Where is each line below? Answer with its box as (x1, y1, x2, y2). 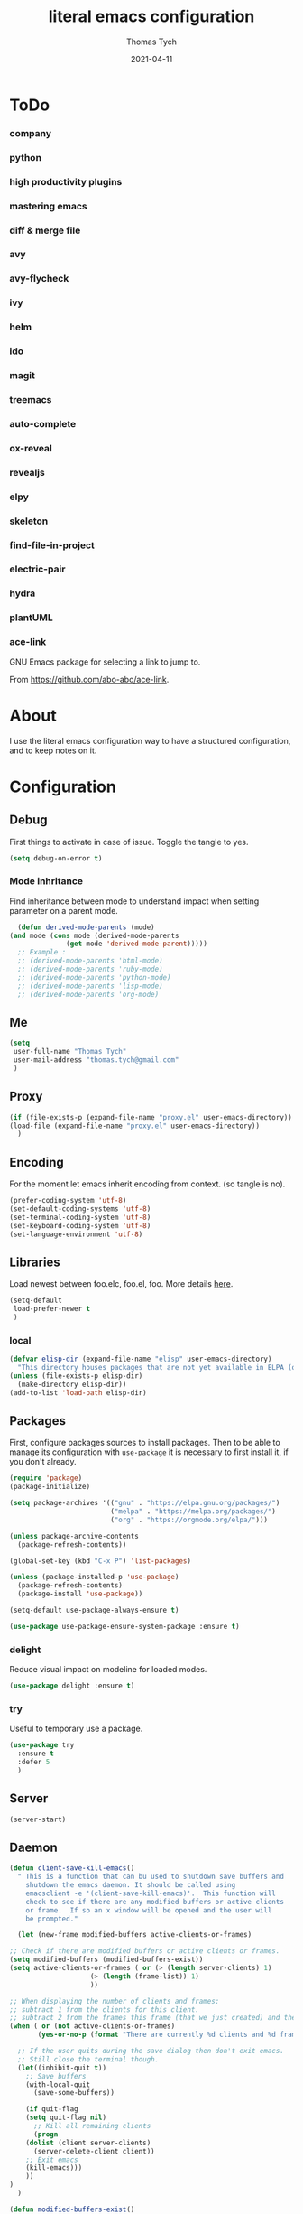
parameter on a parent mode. (9, 905, 119, 916)
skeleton (9, 515, 49, 527)
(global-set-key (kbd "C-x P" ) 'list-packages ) (9, 1556, 192, 1566)
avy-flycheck (9, 273, 69, 285)
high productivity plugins (9, 175, 123, 188)
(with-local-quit (25, 2079, 91, 2089)
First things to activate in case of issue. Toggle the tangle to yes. (9, 836, 250, 847)
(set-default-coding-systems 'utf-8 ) (9, 1205, 151, 1214)
